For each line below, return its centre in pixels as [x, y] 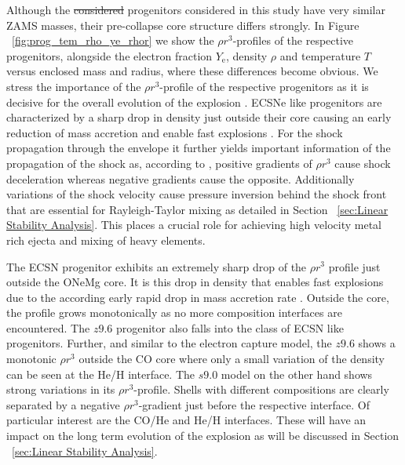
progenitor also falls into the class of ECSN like [230, 327]
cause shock [363, 163]
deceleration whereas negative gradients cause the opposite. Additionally [181, 178]
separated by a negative [63, 404]
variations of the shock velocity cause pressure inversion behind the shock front [197, 194]
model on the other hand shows [297, 374]
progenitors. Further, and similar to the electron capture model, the [169, 343]
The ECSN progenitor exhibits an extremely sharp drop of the [157, 266]
